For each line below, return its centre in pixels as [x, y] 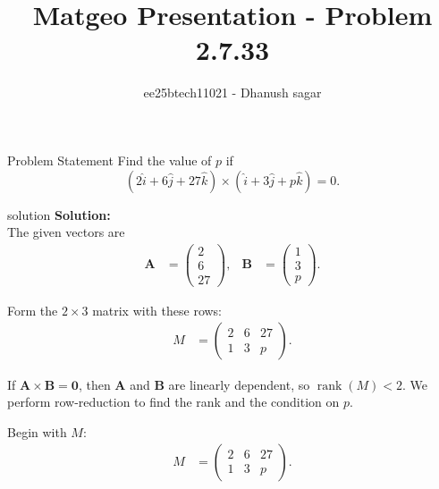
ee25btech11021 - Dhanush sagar [232, 93]
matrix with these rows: [157, 310]
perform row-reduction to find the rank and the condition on [173, 402]
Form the [33, 310]
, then [94, 384]
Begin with [37, 431]
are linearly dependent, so [239, 384]
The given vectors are [66, 232]
